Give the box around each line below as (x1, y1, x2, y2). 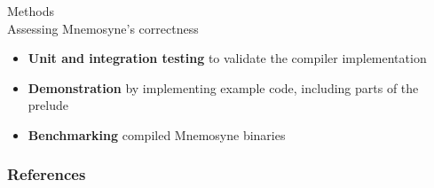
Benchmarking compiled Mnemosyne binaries (28, 125, 286, 144)
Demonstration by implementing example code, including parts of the (28, 78, 419, 97)
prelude (28, 96, 68, 114)
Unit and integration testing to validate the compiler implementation (28, 49, 427, 67)
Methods (7, 2, 54, 20)
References (7, 163, 86, 185)
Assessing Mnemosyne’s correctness (7, 19, 199, 37)
